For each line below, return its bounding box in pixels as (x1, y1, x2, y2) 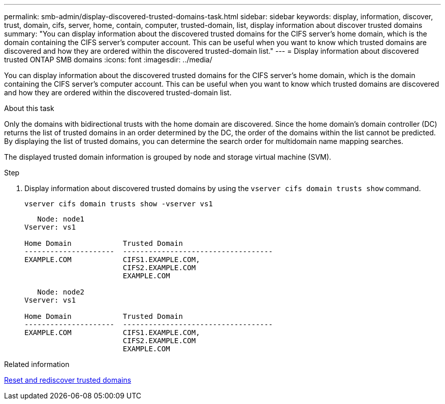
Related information (4, 360, 70, 369)
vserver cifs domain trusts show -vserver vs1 (24, 200, 213, 208)
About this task (4, 104, 54, 113)
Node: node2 (37, 288, 85, 296)
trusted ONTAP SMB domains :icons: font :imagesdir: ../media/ (4, 55, 212, 64)
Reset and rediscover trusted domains (4, 376, 132, 384)
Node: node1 (37, 215, 85, 223)
